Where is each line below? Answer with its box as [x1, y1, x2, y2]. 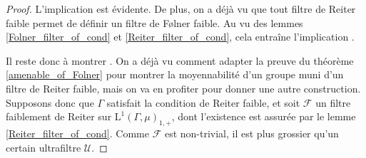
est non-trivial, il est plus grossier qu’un [164, 125, 339, 140]
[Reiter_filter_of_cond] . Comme [6, 125, 149, 140]
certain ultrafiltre [6, 139, 81, 154]
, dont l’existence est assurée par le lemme [171, 109, 356, 124]
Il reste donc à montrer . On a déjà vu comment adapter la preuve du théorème [6, 53, 354, 68]
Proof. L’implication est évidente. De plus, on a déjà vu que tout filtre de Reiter [6, 1, 356, 16]
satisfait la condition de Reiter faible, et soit [106, 95, 300, 110]
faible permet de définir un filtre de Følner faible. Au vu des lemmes [6, 15, 303, 30]
